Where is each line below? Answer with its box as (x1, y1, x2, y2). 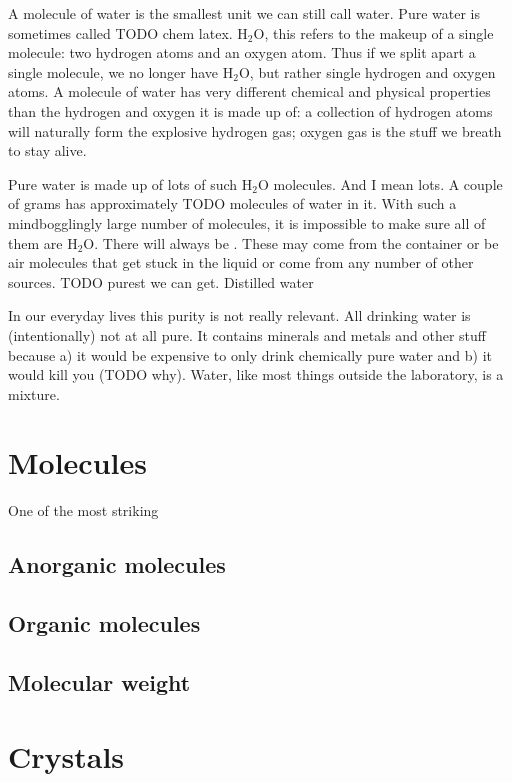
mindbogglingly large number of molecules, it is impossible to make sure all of (8, 212, 486, 233)
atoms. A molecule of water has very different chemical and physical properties (8, 81, 491, 102)
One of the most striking (8, 500, 159, 521)
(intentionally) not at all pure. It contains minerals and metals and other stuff (8, 324, 487, 345)
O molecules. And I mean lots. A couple (258, 173, 503, 194)
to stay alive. (8, 140, 87, 161)
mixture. (8, 383, 60, 404)
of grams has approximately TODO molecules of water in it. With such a (8, 193, 457, 214)
